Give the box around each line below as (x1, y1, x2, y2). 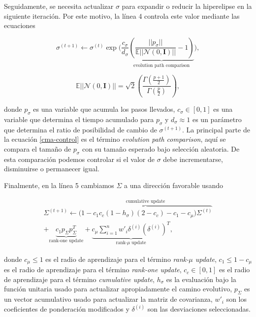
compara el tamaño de (4, 143, 71, 154)
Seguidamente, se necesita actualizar (4, 1, 114, 11)
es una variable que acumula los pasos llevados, (33, 104, 175, 114)
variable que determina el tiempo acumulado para (4, 114, 154, 124)
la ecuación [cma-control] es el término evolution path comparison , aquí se (4, 134, 226, 144)
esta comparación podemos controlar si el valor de (4, 154, 155, 164)
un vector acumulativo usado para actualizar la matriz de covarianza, (4, 294, 213, 304)
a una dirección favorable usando (124, 180, 223, 190)
